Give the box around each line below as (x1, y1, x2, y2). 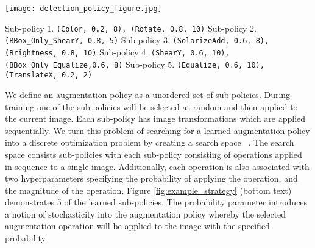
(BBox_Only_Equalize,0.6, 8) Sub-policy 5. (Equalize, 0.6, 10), (5, 57, 264, 70)
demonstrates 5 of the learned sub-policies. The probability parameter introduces (5, 196, 308, 208)
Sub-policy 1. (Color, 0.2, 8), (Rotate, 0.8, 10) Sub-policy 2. (5, 21, 257, 34)
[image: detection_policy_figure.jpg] (5, 4, 162, 13)
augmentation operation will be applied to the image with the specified (5, 219, 270, 232)
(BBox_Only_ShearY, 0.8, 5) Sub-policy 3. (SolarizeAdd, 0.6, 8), (5, 34, 269, 46)
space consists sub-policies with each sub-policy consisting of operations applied (5, 147, 302, 160)
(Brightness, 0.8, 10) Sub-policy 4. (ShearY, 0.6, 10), (5, 45, 230, 58)
